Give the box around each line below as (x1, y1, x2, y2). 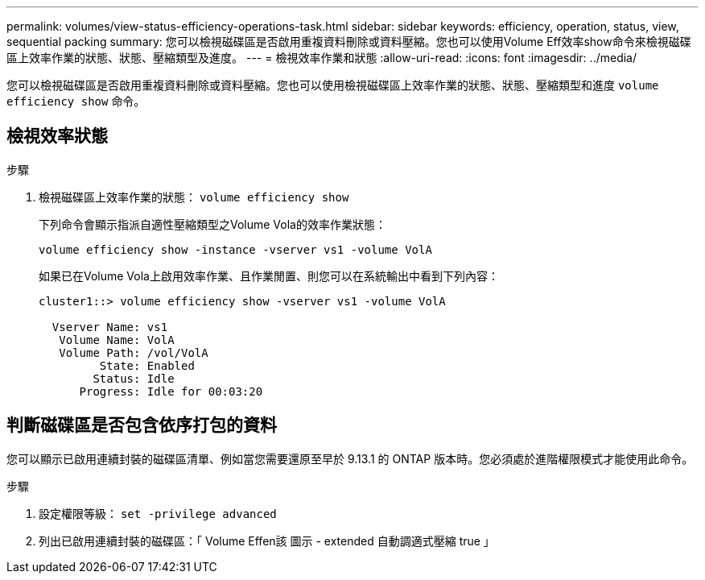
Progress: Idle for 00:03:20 (79, 384, 263, 398)
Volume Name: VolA (59, 333, 175, 346)
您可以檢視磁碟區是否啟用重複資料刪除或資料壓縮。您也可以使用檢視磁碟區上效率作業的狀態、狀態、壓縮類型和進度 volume (6, 78, 659, 92)
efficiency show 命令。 (6, 94, 146, 108)
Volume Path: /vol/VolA (59, 346, 208, 359)
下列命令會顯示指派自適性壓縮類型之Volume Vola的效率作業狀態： (39, 217, 386, 231)
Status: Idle (93, 371, 175, 385)
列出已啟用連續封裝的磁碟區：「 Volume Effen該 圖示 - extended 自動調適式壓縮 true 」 (39, 533, 495, 548)
